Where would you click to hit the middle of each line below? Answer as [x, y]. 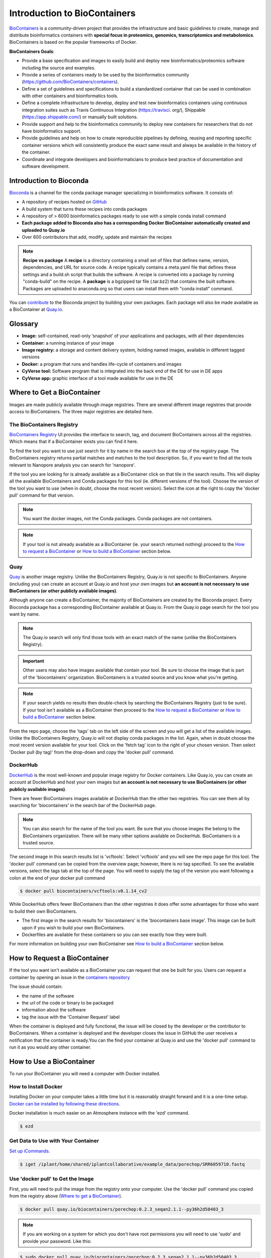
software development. [46, 166]
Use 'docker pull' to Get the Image [51, 1179]
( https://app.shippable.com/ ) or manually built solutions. [80, 117]
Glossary [24, 324]
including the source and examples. [59, 67]
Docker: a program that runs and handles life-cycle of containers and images [102, 364]
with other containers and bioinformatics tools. [70, 96]
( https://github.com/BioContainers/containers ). [70, 82]
